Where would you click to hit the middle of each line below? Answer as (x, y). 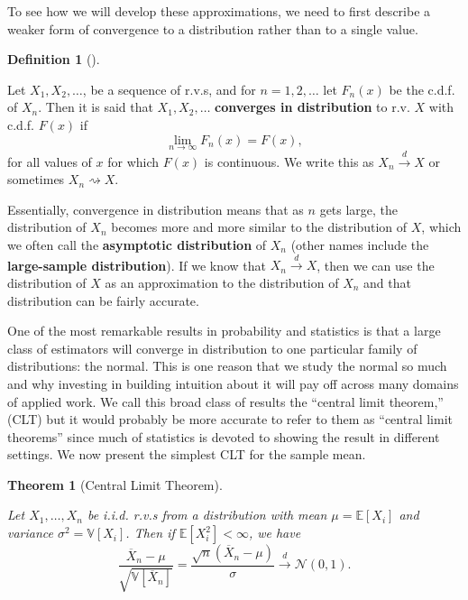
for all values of (50, 161)
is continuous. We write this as (289, 161)
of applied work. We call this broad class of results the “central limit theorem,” (225, 401)
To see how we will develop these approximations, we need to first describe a (219, 11)
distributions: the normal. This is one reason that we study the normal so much (227, 366)
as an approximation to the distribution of (222, 282)
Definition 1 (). (54, 59)
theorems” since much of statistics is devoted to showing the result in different (224, 436)
